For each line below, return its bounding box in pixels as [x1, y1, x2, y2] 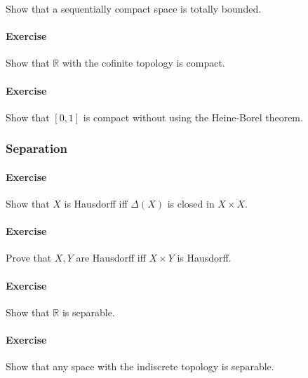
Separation [6, 140, 67, 157]
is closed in [167, 196, 215, 211]
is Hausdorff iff [64, 196, 128, 211]
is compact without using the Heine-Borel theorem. [83, 109, 303, 124]
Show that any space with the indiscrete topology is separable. [6, 359, 274, 374]
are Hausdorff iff [76, 250, 146, 265]
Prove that [6, 250, 52, 265]
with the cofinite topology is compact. [62, 55, 225, 70]
